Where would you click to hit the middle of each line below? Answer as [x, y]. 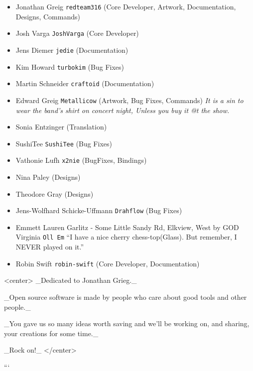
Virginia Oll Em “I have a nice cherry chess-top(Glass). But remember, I [126, 237]
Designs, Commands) [48, 16]
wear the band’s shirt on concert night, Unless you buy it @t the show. [123, 110]
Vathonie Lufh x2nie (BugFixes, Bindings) [81, 160]
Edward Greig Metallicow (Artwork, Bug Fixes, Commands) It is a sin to [129, 100]
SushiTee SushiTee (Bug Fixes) [64, 143]
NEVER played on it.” [50, 247]
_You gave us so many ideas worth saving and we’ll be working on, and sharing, [127, 323]
